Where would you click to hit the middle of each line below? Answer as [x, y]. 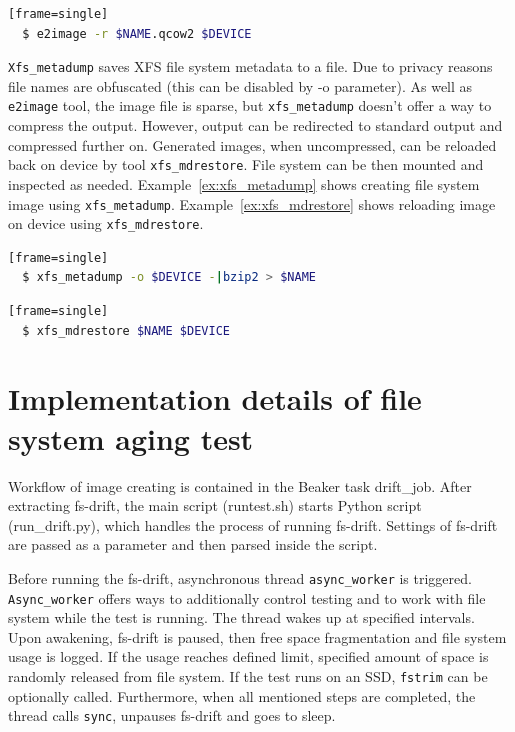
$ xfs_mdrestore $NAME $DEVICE [126, 330]
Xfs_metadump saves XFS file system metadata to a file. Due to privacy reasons [250, 66]
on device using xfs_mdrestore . [106, 223]
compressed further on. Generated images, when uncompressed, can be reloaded [252, 144]
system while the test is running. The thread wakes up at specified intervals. [241, 617]
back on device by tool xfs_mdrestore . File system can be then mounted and [246, 164]
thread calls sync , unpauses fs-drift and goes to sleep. [172, 715]
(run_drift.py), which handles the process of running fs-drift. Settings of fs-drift [253, 524]
